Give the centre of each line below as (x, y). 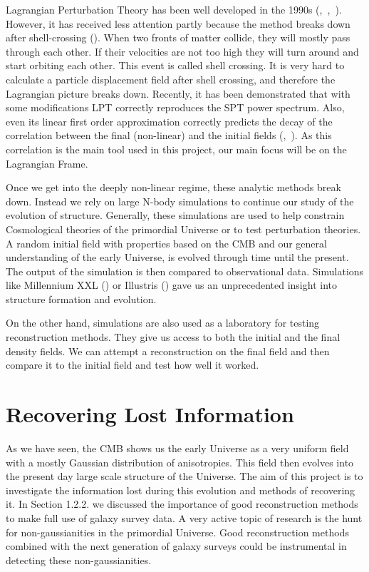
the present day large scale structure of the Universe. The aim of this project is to (184, 476)
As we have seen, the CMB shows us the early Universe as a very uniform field (177, 448)
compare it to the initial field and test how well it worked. (132, 365)
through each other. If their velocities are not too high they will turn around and (182, 51)
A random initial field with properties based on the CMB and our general (166, 243)
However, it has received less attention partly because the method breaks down (178, 23)
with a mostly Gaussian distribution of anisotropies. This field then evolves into (180, 462)
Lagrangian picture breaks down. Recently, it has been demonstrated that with (178, 93)
